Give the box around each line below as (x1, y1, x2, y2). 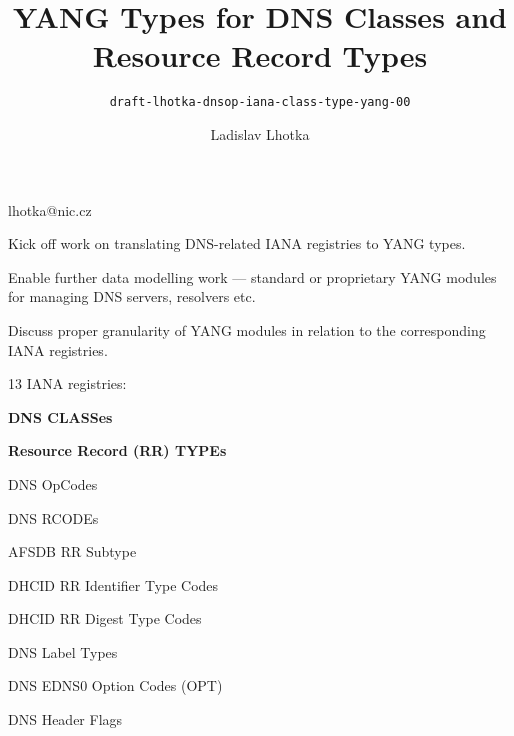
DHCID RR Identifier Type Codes (8, 574, 219, 595)
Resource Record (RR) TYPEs (8, 440, 227, 461)
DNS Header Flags (8, 709, 123, 730)
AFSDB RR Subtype (8, 541, 137, 562)
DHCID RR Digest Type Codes (8, 608, 202, 629)
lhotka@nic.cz (8, 199, 92, 220)
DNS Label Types (8, 641, 118, 662)
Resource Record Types (92, 35, 428, 76)
